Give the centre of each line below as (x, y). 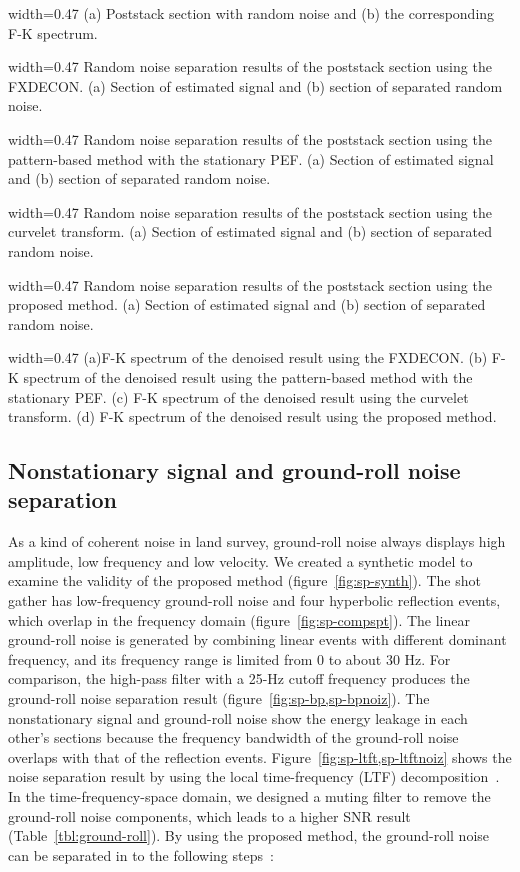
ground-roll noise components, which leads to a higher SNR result (209, 815)
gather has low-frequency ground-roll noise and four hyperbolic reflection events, (254, 600)
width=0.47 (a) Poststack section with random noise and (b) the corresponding (251, 13)
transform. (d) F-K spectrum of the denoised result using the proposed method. (252, 416)
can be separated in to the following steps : (141, 854)
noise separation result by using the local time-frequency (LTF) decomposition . (254, 776)
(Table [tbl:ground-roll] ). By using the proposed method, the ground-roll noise (249, 835)
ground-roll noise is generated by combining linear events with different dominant (257, 639)
